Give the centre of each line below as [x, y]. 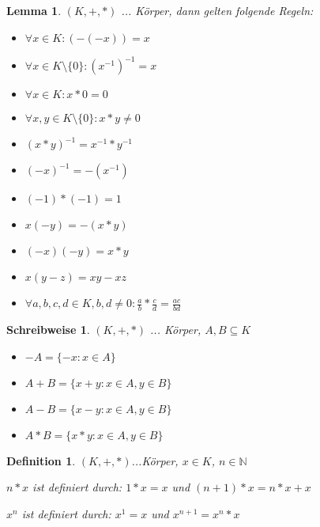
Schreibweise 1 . [48, 329]
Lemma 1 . [34, 10]
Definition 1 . [41, 460]
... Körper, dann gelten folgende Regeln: [217, 10]
